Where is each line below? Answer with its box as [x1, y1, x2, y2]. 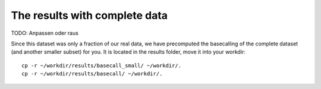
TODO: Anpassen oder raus [11, 29, 78, 37]
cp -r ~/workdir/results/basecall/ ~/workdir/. [21, 71, 163, 77]
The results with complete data [11, 9, 168, 22]
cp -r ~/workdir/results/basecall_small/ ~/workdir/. [21, 62, 181, 69]
